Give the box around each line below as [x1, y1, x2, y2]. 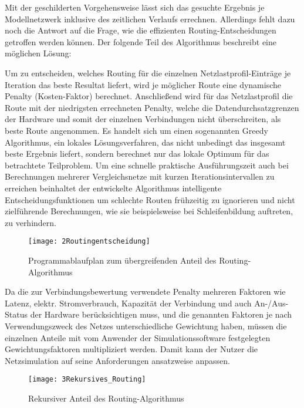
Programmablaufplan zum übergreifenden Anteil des [28, 254, 217, 266]
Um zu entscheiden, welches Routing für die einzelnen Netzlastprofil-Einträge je [5, 66, 291, 79]
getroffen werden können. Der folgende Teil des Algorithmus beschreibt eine [5, 35, 276, 48]
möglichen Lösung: [5, 47, 72, 59]
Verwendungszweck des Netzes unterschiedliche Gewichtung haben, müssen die [5, 319, 287, 332]
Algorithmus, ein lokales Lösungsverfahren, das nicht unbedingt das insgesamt [5, 136, 286, 148]
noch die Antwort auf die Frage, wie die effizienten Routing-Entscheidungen [5, 24, 276, 36]
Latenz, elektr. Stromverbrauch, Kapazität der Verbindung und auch [5, 296, 252, 309]
